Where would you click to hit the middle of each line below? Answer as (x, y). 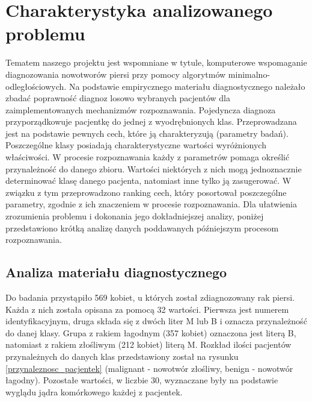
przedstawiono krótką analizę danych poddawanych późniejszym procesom (142, 228)
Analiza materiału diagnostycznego (116, 272)
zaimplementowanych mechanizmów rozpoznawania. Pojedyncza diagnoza (141, 109)
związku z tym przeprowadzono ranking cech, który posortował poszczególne (146, 192)
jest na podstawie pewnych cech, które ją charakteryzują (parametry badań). (147, 133)
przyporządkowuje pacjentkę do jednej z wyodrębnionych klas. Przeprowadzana (151, 121)
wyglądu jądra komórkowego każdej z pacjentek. (94, 391)
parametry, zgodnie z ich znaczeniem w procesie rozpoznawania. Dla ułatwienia (151, 204)
